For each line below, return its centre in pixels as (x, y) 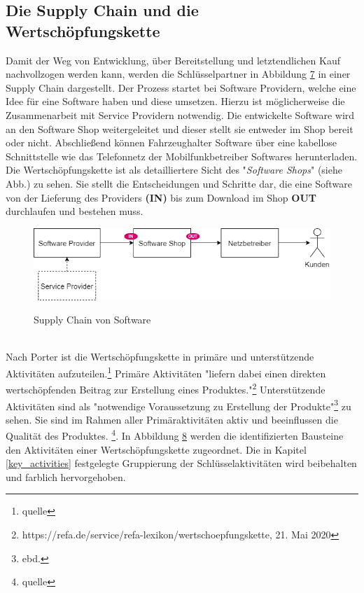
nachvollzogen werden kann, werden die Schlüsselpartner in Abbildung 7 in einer (178, 74)
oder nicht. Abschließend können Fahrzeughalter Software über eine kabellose (171, 142)
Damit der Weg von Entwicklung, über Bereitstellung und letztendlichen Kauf (173, 60)
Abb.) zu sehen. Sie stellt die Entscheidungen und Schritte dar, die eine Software (179, 183)
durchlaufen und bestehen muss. (75, 211)
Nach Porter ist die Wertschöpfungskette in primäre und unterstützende (160, 357)
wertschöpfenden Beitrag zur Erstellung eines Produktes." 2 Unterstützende (166, 388)
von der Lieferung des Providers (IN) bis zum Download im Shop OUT (161, 197)
